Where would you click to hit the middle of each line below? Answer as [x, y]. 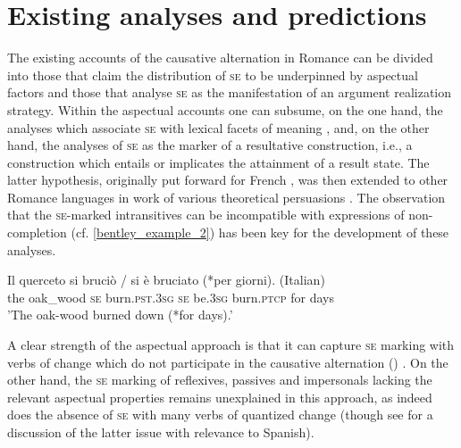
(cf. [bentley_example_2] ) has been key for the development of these [260, 232]
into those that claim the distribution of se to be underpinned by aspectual [213, 75]
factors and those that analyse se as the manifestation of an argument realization [230, 92]
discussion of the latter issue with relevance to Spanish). [161, 432]
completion [37, 232]
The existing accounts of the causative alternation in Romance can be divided [220, 58]
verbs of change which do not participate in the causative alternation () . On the [228, 362]
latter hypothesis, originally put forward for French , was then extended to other [228, 180]
